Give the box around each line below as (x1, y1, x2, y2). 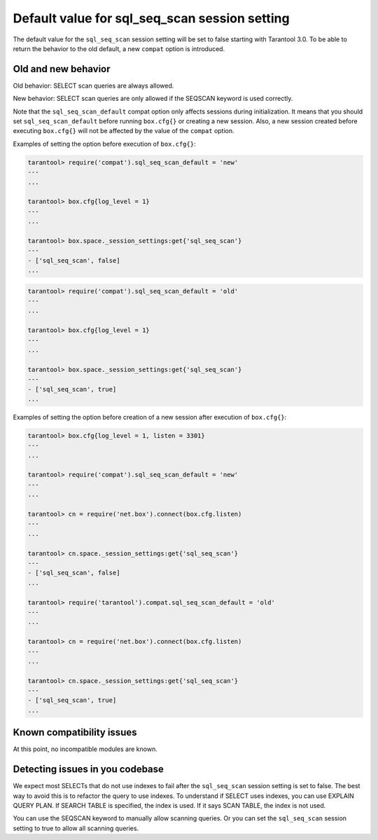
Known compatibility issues (13, 727, 137, 738)
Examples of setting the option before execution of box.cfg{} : (13, 139, 196, 148)
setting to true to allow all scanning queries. (13, 824, 139, 832)
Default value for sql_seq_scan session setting (13, 11, 290, 26)
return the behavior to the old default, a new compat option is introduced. (13, 44, 225, 53)
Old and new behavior (13, 63, 111, 75)
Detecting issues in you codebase (13, 764, 164, 776)
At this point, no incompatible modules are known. (13, 745, 157, 753)
